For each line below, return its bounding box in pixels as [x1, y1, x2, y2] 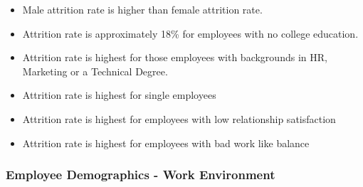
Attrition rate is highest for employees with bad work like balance [22, 135, 310, 150]
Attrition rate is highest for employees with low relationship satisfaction [22, 111, 336, 126]
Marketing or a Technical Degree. [22, 63, 168, 78]
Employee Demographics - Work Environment [6, 166, 275, 183]
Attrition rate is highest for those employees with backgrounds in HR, [22, 50, 327, 65]
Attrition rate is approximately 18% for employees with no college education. [22, 26, 359, 41]
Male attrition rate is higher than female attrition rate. [22, 2, 263, 16]
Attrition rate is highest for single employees [22, 87, 216, 102]
